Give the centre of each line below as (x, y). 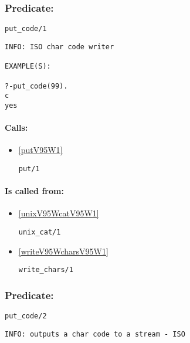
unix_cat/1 (40, 232)
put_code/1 (26, 29)
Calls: (16, 128)
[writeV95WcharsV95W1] (63, 251)
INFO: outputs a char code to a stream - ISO (95, 334)
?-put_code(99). (36, 86)
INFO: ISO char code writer (60, 47)
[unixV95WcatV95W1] (59, 213)
